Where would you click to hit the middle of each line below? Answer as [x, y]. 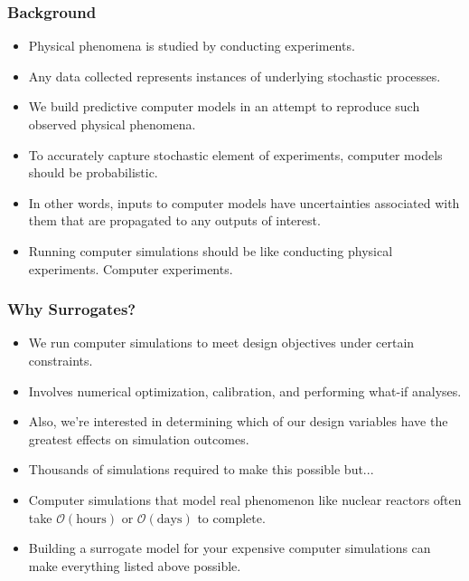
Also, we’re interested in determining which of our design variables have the [238, 421]
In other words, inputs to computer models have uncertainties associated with [244, 202]
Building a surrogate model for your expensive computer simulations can [230, 548]
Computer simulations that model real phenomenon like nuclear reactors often [245, 499]
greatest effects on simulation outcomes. [139, 438]
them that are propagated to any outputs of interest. [174, 220]
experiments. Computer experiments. [131, 268]
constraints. [61, 360]
